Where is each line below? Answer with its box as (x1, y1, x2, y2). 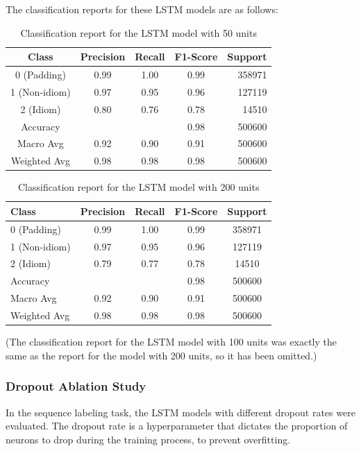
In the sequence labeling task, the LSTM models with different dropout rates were (6, 405, 355, 419)
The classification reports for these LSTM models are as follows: (6, 2, 278, 16)
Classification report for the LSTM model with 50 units (20, 25, 257, 40)
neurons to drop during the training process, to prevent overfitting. (6, 432, 291, 446)
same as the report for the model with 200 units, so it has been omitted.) (6, 348, 317, 362)
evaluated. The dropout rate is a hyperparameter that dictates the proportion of (6, 418, 348, 433)
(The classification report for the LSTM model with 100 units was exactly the (6, 334, 337, 349)
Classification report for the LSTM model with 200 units (18, 180, 260, 194)
